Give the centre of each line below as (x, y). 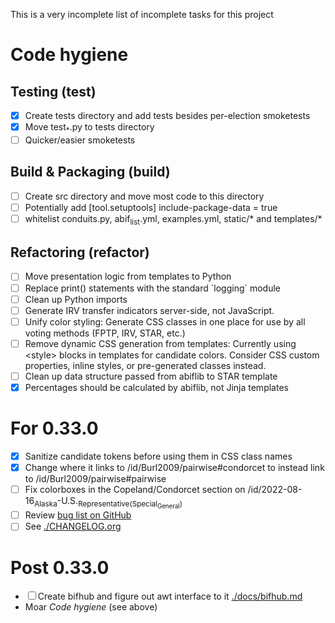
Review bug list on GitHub (78, 515)
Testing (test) (53, 91)
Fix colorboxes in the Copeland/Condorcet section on (135, 490)
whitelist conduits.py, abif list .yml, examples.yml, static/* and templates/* (173, 219)
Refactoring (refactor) (80, 252)
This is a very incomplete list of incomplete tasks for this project (142, 14)
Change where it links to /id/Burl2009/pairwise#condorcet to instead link (174, 467)
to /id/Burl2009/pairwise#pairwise (95, 479)
